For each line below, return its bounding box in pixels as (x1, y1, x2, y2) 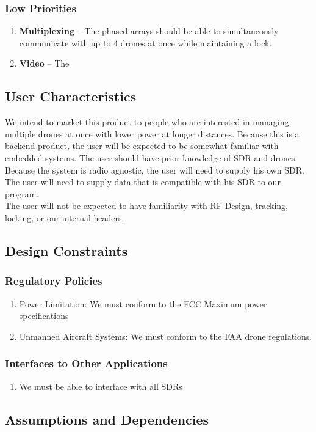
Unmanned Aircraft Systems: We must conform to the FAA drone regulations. (19, 329, 312, 342)
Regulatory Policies (5, 273, 102, 288)
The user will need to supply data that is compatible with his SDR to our (5, 175, 281, 188)
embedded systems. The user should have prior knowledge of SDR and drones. (5, 151, 298, 164)
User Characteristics (5, 87, 137, 106)
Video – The (19, 57, 70, 70)
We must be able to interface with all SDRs (19, 379, 182, 392)
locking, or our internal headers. (5, 211, 124, 224)
